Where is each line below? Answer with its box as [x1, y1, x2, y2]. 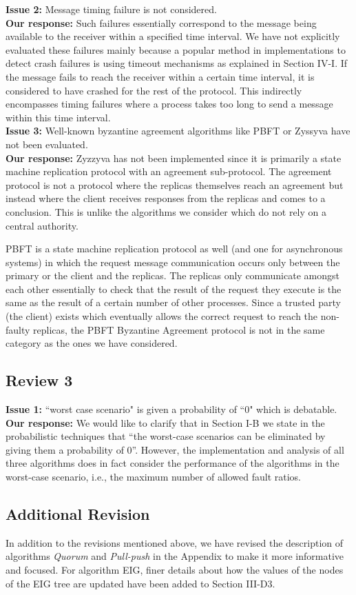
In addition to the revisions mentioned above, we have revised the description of [6, 535, 344, 549]
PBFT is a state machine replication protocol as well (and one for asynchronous [6, 241, 343, 256]
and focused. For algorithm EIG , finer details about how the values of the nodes [6, 563, 344, 576]
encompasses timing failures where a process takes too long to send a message [6, 97, 333, 111]
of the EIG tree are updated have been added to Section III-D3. [6, 576, 275, 590]
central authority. [6, 218, 78, 232]
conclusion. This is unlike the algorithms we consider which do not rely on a [6, 204, 326, 219]
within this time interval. [6, 110, 111, 124]
